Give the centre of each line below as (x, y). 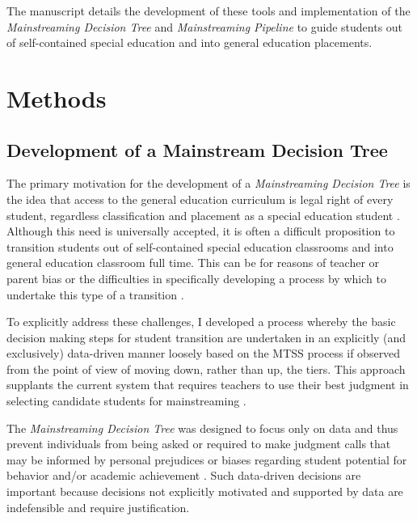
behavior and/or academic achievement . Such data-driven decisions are (184, 475)
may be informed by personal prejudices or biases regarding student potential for (207, 459)
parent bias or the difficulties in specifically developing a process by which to (196, 278)
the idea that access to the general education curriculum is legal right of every (200, 199)
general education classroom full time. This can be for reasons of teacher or (193, 263)
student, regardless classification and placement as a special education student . (203, 215)
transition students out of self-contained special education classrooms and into (200, 246)
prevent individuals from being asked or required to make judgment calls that (199, 444)
